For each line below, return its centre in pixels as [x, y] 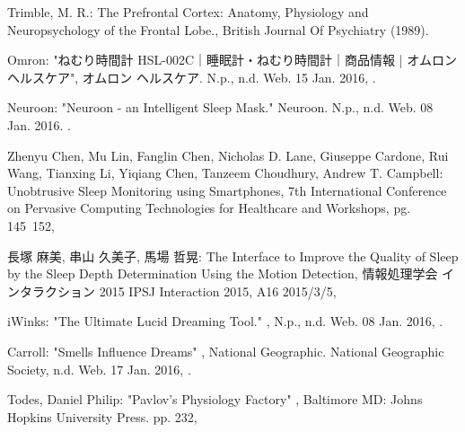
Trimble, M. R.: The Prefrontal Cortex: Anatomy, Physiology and [188, 12]
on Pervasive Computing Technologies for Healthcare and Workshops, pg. [209, 208]
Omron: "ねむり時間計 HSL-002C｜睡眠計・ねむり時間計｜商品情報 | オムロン [232, 60]
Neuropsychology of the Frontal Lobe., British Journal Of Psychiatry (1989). [218, 29]
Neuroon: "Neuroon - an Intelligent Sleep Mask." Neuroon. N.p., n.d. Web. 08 [220, 107]
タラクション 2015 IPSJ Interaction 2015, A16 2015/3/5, [178, 291]
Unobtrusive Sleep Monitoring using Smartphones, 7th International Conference [227, 190]
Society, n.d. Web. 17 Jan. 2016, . [99, 369]
